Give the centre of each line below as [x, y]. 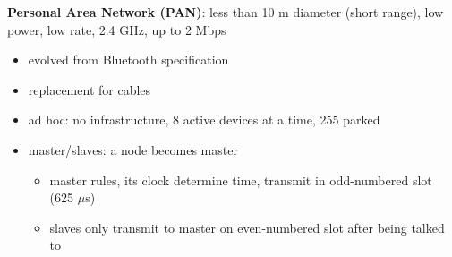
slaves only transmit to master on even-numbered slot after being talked [247, 227]
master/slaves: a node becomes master [133, 149]
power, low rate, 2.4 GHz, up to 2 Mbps [117, 29]
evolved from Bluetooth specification [128, 60]
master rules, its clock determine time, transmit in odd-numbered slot [241, 180]
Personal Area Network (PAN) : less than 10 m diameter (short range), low [226, 12]
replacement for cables [90, 89]
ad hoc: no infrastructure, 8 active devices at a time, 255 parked [204, 120]
